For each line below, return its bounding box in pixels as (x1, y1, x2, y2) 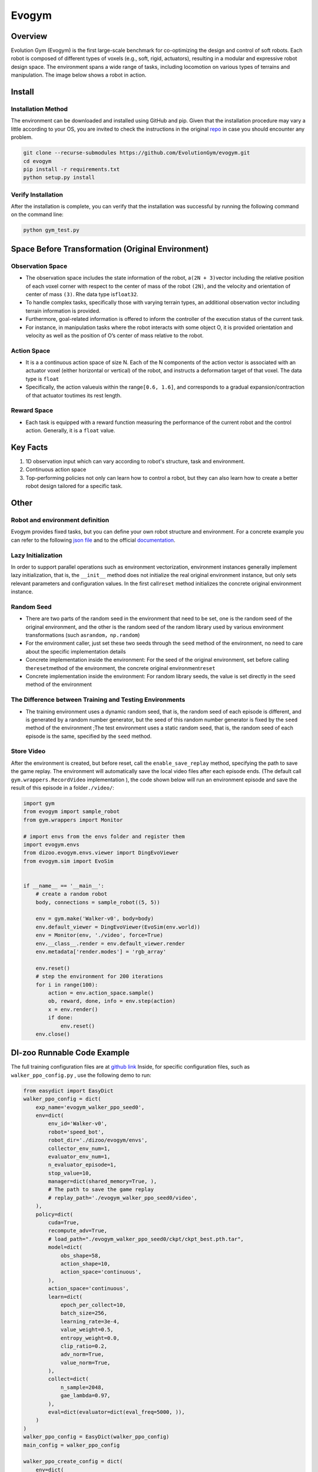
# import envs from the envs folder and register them (23, 833, 185, 840)
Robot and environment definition (11, 516, 110, 524)
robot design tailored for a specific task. (25, 483, 123, 490)
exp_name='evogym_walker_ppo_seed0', (35, 1104, 145, 1110)
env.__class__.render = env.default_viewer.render (35, 940, 185, 947)
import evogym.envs (23, 841, 79, 848)
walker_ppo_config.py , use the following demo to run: (11, 1072, 151, 1079)
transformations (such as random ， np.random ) (25, 632, 140, 639)
